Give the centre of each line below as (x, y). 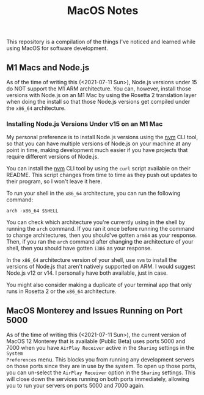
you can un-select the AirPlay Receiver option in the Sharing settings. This (101, 372)
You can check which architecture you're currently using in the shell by (96, 222)
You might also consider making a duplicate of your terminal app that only (99, 285)
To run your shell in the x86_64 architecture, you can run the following (93, 194)
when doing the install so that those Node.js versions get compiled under (98, 102)
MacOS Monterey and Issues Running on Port (95, 310)
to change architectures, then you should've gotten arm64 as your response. (102, 235)
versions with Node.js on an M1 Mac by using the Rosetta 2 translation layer (101, 95)
